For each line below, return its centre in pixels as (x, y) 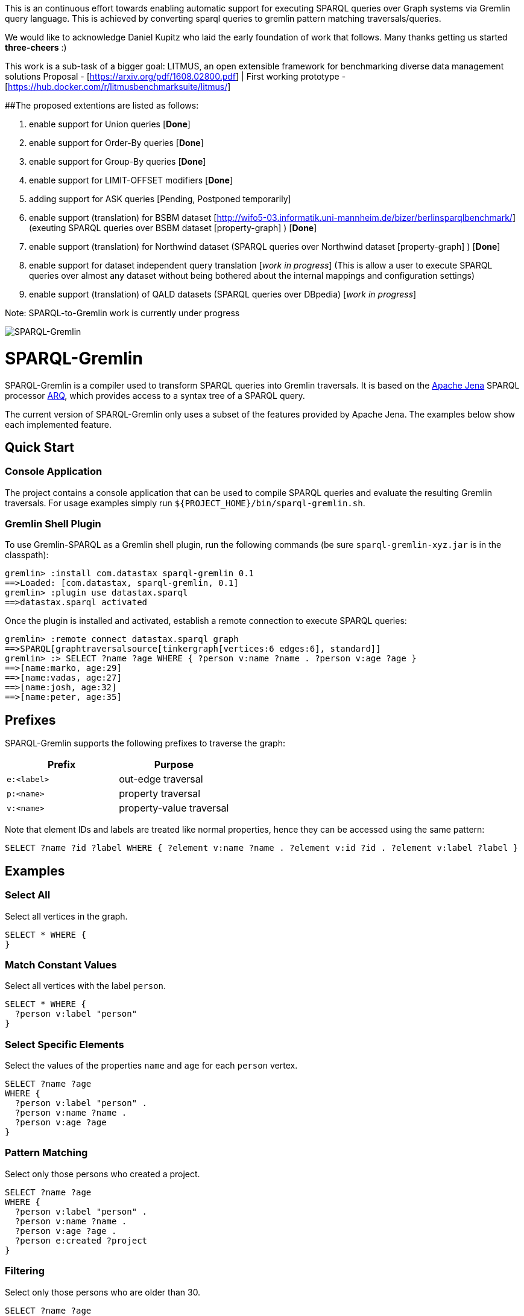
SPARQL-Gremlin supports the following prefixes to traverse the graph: (145, 743)
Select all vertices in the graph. (66, 916)
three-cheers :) (36, 47)
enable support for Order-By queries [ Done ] (116, 143)
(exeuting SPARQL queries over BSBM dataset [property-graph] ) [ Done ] (173, 228)
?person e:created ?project (81, 1240)
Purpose (174, 765)
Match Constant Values (61, 965)
